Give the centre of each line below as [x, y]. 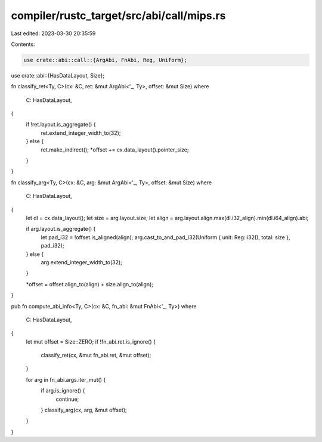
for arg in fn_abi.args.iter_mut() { [66, 379]
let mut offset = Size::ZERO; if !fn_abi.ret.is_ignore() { [91, 341]
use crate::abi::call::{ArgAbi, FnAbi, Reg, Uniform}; [105, 60]
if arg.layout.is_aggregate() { [61, 229]
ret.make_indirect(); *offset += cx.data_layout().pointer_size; [115, 150]
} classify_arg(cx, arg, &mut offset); [84, 410]
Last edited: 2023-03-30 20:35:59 [53, 33]
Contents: [23, 44]
